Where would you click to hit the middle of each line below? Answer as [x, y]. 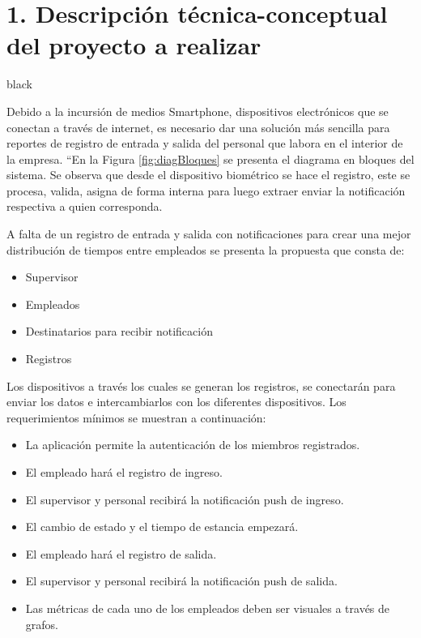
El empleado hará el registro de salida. [121, 553]
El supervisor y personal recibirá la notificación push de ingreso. [185, 499]
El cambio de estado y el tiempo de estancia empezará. [162, 527]
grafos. [42, 624]
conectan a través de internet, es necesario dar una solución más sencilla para [198, 127]
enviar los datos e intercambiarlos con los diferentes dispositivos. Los [176, 402]
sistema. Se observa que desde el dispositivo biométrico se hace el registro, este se [208, 175]
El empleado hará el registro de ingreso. [124, 472]
